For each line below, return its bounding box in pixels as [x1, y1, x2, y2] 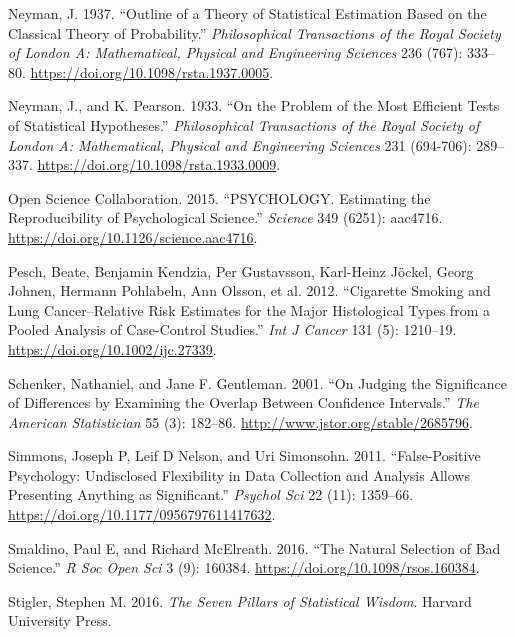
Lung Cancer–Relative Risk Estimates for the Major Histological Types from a [8, 299, 490, 320]
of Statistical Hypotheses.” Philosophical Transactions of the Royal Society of [8, 114, 480, 135]
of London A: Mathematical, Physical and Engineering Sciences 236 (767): [8, 42, 463, 63]
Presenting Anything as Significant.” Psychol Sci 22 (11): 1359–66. [8, 484, 414, 505]
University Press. [8, 610, 112, 631]
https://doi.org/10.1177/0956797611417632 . [8, 504, 276, 525]
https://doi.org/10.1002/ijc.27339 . [8, 338, 217, 359]
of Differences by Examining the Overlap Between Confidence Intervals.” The [8, 392, 479, 413]
